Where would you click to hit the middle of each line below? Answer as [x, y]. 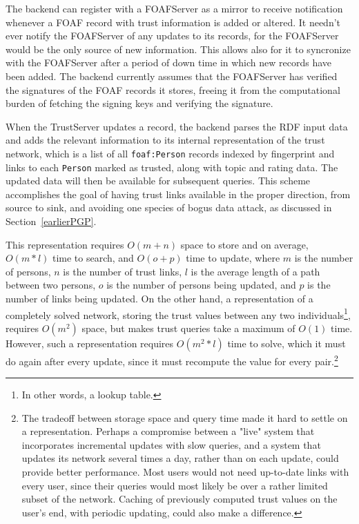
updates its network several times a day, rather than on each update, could [180, 458]
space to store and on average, [244, 244]
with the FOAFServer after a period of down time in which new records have [169, 62]
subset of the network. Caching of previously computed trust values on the [179, 499]
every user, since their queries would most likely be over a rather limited [175, 485]
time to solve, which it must [287, 343]
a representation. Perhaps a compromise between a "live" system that [168, 431]
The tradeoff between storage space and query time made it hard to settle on [185, 417]
